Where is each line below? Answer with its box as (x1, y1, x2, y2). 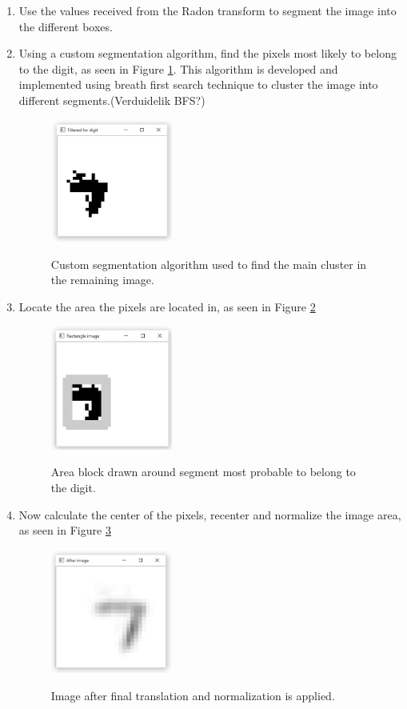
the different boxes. (18, 18, 113, 34)
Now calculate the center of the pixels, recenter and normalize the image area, (18, 506, 401, 523)
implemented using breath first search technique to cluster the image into (18, 76, 378, 93)
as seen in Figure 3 (18, 522, 111, 539)
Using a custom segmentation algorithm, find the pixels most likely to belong (18, 45, 397, 62)
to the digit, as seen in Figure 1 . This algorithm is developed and (18, 60, 338, 77)
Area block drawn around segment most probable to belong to (50, 463, 356, 480)
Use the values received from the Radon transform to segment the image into (18, 2, 397, 18)
